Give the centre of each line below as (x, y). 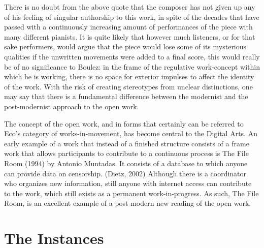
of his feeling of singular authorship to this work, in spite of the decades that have (132, 17)
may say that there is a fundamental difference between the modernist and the (126, 96)
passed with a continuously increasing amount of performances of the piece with (128, 27)
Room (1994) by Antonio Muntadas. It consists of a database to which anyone (126, 163)
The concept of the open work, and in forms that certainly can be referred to (124, 123)
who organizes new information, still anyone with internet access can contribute (128, 183)
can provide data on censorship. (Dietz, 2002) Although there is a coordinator (125, 173)
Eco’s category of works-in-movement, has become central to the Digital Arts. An (131, 133)
